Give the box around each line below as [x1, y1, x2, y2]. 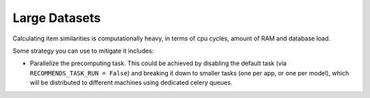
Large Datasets [12, 10, 101, 25]
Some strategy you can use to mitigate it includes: [12, 47, 154, 55]
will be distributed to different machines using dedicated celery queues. [29, 79, 233, 87]
